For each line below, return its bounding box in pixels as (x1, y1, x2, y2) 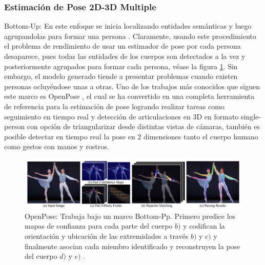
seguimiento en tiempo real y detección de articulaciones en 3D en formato (4, 111, 239, 121)
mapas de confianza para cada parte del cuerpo (25, 220, 173, 231)
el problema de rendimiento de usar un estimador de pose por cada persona (4, 40, 241, 51)
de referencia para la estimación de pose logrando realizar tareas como (4, 100, 225, 111)
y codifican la (183, 220, 225, 231)
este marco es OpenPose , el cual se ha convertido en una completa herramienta (4, 91, 255, 101)
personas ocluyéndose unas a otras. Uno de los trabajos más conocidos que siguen (4, 80, 260, 91)
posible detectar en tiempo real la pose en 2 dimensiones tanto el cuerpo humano (4, 131, 258, 141)
